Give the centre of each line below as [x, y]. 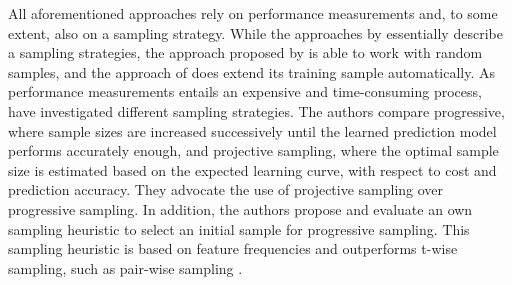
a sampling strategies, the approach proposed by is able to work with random [245, 52]
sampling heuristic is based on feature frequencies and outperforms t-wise [233, 248]
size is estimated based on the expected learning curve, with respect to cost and [252, 169]
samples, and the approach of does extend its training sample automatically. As [252, 71]
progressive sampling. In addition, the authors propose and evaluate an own [240, 208]
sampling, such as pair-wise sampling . [125, 267]
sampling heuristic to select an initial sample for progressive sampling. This [239, 228]
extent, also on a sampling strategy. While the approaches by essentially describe [255, 32]
